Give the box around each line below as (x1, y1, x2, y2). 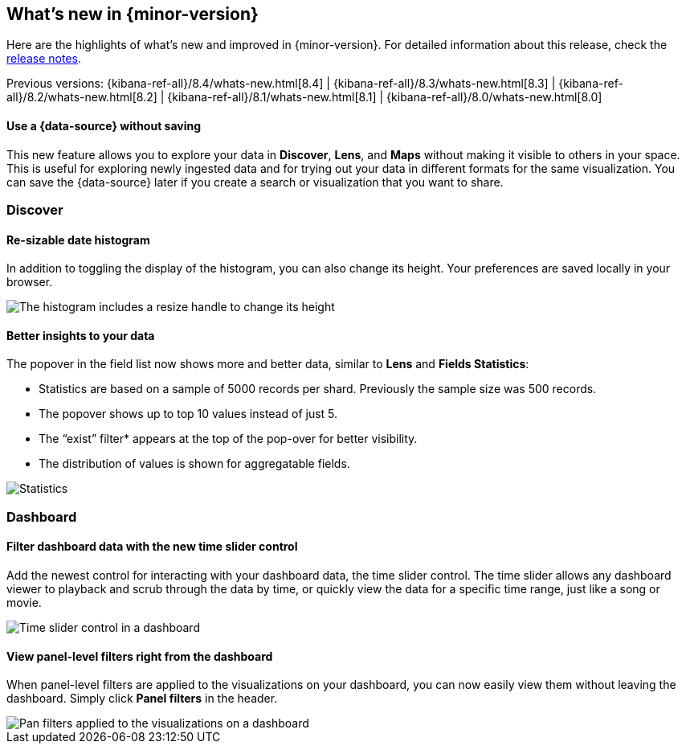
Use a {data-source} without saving (6, 119, 202, 133)
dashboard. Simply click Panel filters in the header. (6, 691, 278, 706)
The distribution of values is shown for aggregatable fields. (39, 457, 350, 471)
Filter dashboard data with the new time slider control (6, 539, 298, 554)
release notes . (6, 51, 81, 66)
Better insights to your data (6, 328, 155, 342)
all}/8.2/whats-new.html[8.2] (6, 90, 157, 105)
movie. (6, 596, 42, 610)
